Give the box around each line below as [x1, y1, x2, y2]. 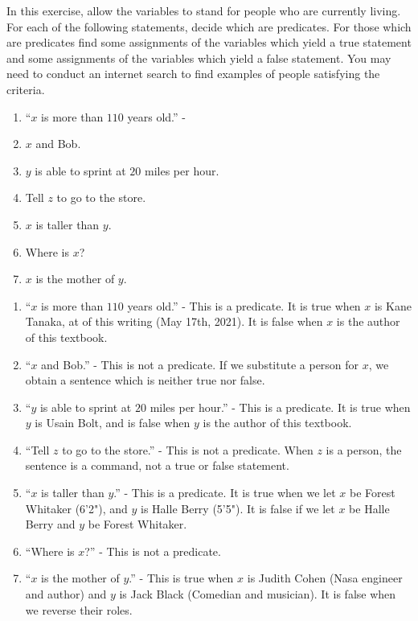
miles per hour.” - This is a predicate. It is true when [150, 398, 411, 415]
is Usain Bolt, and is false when [35, 414, 191, 431]
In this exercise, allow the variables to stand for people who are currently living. [6, 2, 401, 19]
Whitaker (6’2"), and [25, 500, 128, 516]
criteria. [6, 80, 45, 97]
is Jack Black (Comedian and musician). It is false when [119, 586, 396, 602]
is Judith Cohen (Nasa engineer [247, 570, 403, 586]
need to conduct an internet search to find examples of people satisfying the [6, 65, 380, 82]
